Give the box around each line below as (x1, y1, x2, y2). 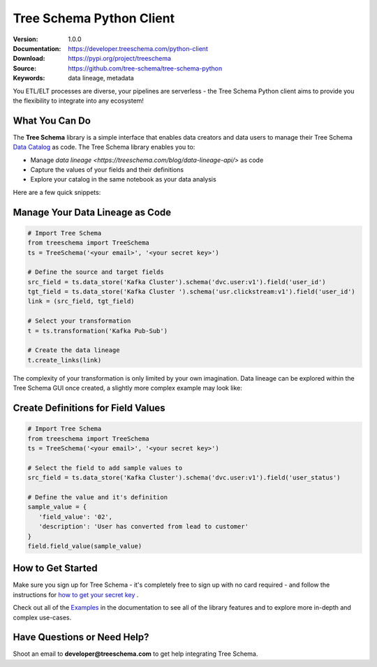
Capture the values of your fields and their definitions (30, 165, 184, 174)
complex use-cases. (13, 613, 72, 622)
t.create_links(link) (27, 356, 102, 364)
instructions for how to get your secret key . (13, 590, 139, 599)
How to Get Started (13, 562, 98, 574)
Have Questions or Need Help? (13, 631, 149, 643)
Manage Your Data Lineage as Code (13, 206, 172, 218)
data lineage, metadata (68, 74, 134, 82)
